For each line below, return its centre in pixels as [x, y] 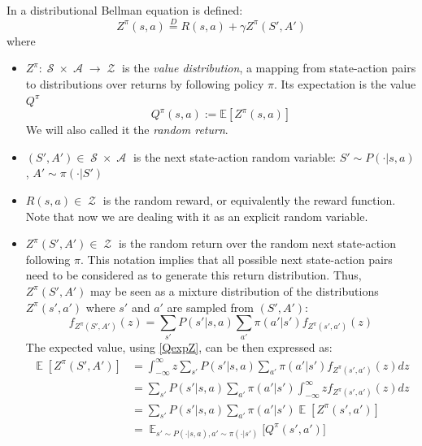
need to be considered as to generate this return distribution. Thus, [194, 275]
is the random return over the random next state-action [257, 243]
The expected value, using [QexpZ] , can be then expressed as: [179, 347]
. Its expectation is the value [345, 84]
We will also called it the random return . [127, 130]
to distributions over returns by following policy [145, 84]
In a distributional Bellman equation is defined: [125, 10]
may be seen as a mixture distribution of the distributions [234, 290]
